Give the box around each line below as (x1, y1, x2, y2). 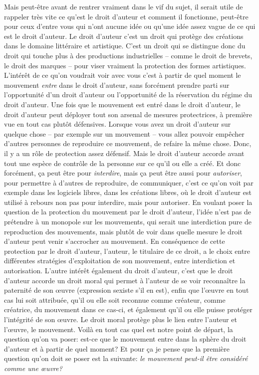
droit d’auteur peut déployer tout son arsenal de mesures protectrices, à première (4, 109, 252, 119)
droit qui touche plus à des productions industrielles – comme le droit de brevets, (4, 50, 253, 60)
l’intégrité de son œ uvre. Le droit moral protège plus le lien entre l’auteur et (4, 314, 237, 324)
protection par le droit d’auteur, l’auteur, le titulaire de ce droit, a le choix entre (4, 245, 251, 256)
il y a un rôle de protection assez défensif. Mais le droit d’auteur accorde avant (4, 148, 245, 158)
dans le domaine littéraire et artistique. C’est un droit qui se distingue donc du (4, 40, 246, 51)
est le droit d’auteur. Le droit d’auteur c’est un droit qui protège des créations (4, 30, 244, 41)
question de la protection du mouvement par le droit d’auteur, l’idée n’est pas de (4, 206, 252, 217)
